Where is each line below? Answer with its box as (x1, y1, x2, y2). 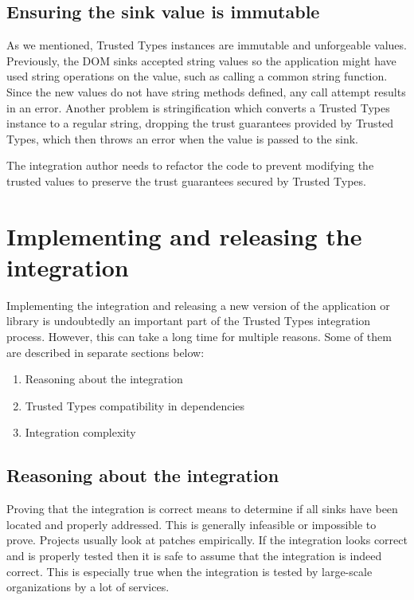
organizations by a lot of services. (6, 578, 170, 595)
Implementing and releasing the (6, 219, 362, 252)
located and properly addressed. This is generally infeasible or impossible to (6, 516, 377, 532)
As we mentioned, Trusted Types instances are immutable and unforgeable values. (6, 37, 407, 53)
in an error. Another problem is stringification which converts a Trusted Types (6, 99, 390, 116)
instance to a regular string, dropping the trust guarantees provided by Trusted (6, 115, 394, 131)
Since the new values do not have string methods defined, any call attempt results (6, 83, 406, 100)
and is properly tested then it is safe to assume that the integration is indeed (6, 547, 382, 563)
